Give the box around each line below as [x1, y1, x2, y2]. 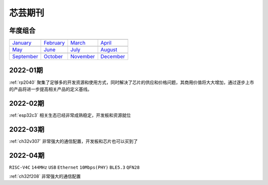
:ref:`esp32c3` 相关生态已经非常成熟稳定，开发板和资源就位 [9, 112, 131, 118]
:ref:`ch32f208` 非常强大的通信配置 [9, 174, 81, 180]
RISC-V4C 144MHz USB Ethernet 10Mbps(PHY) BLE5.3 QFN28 [9, 164, 140, 170]
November [70, 53, 95, 60]
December [100, 53, 125, 60]
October [44, 53, 63, 60]
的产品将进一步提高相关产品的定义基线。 [9, 86, 92, 92]
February [44, 40, 65, 47]
